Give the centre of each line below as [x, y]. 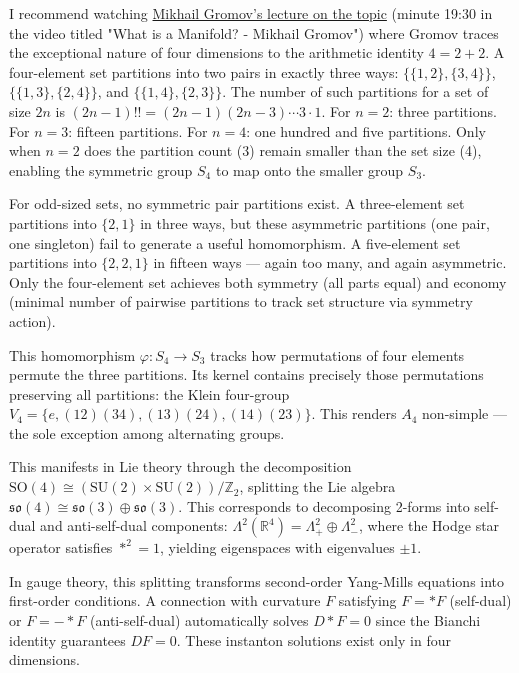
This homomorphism [72, 354]
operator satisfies [61, 547]
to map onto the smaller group [309, 169]
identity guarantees [67, 639]
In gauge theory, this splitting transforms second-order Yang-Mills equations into [257, 580]
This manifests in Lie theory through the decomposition [180, 466]
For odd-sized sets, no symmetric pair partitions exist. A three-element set [237, 203]
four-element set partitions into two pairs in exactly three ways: [204, 71]
